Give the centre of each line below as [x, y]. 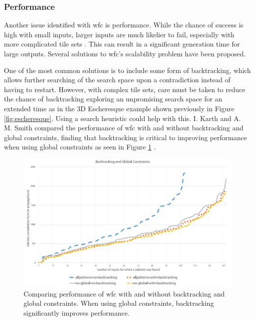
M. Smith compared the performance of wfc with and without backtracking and [124, 128]
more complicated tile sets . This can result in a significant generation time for [122, 44]
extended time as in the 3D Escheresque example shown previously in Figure [119, 108]
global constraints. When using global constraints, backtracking [119, 303]
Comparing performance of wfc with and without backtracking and [124, 293]
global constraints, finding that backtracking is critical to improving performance [126, 137]
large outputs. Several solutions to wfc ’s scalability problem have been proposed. [125, 53]
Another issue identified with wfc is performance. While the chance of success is [124, 25]
